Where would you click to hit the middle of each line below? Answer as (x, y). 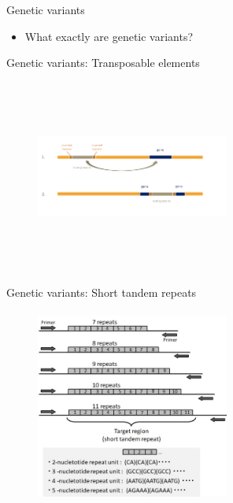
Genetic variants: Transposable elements (103, 63)
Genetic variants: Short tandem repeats (102, 292)
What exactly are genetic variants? (109, 36)
